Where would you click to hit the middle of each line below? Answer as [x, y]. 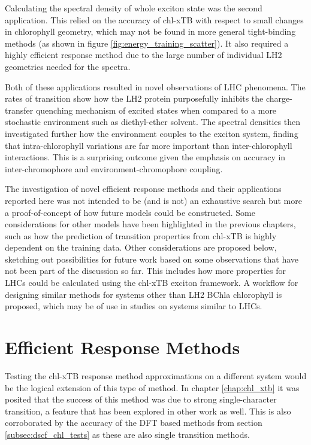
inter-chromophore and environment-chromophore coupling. [114, 168]
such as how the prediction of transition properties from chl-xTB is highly [141, 235]
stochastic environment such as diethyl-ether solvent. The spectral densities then [153, 122]
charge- [279, 98]
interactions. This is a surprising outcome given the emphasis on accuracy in [145, 157]
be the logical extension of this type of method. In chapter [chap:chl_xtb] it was [152, 387]
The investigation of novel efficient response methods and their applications [143, 189]
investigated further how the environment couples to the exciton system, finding [152, 133]
